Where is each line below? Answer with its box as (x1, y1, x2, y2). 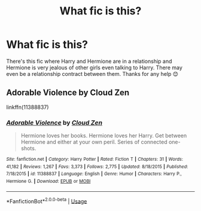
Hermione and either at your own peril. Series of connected (20, 139, 167, 146)
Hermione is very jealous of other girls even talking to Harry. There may (6, 64, 182, 71)
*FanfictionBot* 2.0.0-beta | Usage (6, 196, 87, 204)
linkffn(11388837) (6, 103, 49, 111)
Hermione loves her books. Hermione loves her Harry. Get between (20, 132, 187, 139)
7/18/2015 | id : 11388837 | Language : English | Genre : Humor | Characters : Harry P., (6, 171, 182, 177)
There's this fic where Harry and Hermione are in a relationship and (6, 57, 172, 65)
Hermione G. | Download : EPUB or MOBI (6, 178, 91, 185)
